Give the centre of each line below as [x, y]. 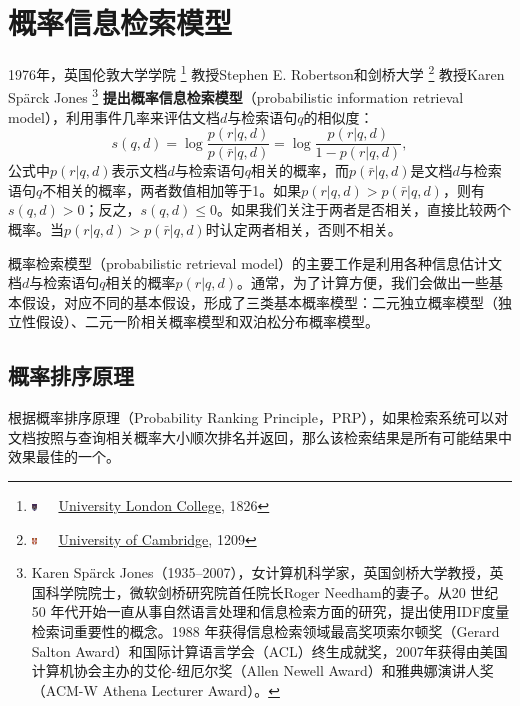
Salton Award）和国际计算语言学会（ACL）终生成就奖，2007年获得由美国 [269, 650]
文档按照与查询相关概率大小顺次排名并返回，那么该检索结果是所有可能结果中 [260, 436]
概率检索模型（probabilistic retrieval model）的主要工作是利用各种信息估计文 [255, 262]
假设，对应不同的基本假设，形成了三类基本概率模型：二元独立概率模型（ [259, 301]
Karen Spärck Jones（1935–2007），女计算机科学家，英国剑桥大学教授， [260, 572]
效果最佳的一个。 [64, 456]
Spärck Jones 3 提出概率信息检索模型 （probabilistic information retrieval [236, 96]
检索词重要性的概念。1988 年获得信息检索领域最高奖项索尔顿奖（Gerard [265, 630]
